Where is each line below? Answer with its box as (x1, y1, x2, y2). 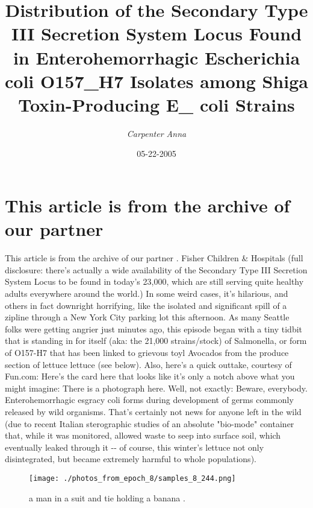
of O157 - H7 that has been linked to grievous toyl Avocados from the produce (5, 346, 289, 358)
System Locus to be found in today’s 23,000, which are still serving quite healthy (5, 275, 304, 288)
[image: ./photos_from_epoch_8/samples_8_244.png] (29, 474, 236, 483)
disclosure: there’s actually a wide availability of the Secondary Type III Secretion (5, 263, 308, 276)
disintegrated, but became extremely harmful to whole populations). (5, 452, 256, 465)
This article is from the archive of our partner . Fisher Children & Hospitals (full (5, 252, 303, 264)
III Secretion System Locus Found (11, 21, 302, 46)
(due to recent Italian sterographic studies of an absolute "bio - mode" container (5, 417, 294, 430)
